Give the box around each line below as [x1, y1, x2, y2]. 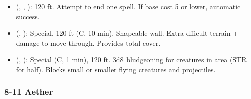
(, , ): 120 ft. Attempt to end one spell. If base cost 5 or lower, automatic [16, 1, 241, 11]
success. [16, 11, 40, 21]
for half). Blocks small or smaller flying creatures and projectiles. [16, 64, 216, 74]
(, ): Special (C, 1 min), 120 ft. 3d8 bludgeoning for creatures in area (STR [16, 54, 247, 65]
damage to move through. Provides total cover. [16, 37, 161, 48]
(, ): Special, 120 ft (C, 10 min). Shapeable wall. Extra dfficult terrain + [16, 28, 239, 38]
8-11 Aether [4, 85, 53, 98]
